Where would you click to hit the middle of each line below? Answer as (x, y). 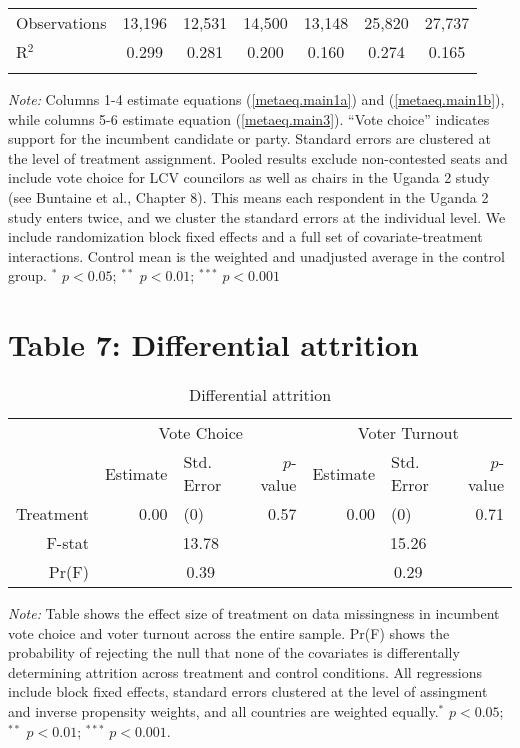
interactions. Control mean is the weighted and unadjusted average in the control (256, 255)
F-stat (67, 543)
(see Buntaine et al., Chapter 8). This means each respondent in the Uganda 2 (248, 196)
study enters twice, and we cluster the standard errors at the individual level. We (257, 216)
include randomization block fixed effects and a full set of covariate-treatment (245, 236)
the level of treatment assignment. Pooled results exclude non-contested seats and (258, 157)
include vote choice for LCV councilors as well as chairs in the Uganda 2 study (249, 177)
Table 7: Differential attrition (213, 344)
